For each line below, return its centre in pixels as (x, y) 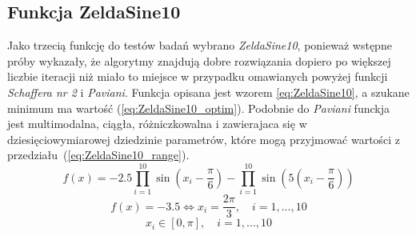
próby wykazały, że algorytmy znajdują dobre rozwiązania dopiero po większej (199, 60)
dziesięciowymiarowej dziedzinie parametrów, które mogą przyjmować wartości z (204, 139)
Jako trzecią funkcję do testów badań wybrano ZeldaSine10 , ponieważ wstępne (200, 45)
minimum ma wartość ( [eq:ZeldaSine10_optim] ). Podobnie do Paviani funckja (198, 108)
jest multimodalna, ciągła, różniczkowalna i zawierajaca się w (157, 124)
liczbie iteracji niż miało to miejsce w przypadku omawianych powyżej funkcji (198, 76)
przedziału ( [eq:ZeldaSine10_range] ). (98, 155)
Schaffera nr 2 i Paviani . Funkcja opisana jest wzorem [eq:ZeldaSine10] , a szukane (208, 92)
